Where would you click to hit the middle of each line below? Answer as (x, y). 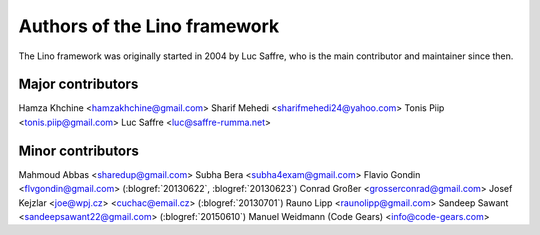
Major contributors (78, 84)
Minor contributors (79, 150)
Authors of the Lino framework (149, 26)
